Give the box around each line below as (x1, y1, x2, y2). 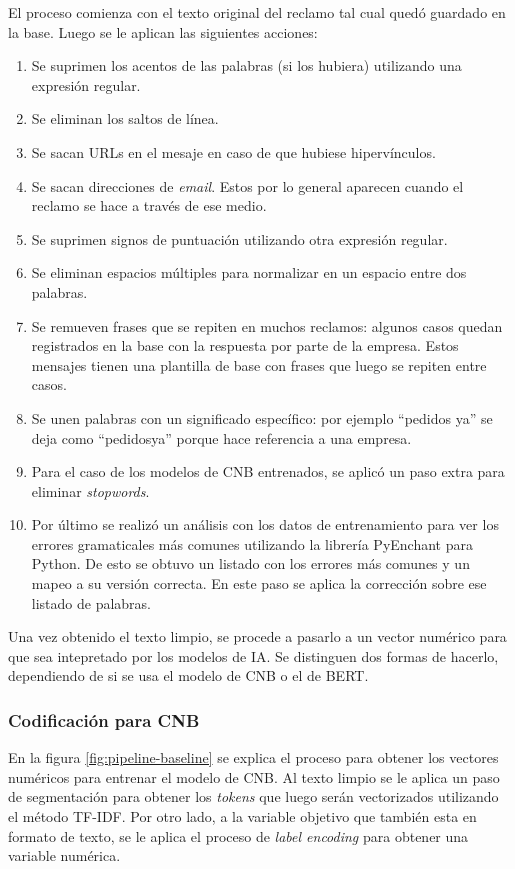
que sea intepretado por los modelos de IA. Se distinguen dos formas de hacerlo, (8, 645, 499, 666)
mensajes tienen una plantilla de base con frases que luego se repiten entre (31, 354, 487, 375)
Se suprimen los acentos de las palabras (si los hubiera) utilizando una (31, 55, 462, 76)
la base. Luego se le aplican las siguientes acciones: (8, 21, 318, 42)
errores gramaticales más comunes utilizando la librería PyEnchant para (31, 533, 473, 554)
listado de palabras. (31, 592, 152, 613)
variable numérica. (8, 845, 121, 866)
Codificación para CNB (8, 707, 200, 732)
